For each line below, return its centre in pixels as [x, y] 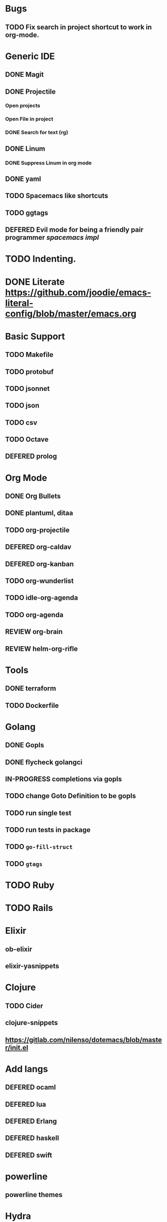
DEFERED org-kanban [39, 564]
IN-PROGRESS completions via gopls [64, 779]
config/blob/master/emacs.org [71, 313]
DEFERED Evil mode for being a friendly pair [74, 230]
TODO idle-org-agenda [42, 598]
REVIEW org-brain [34, 632]
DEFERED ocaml [31, 1087]
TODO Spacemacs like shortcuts [57, 196]
